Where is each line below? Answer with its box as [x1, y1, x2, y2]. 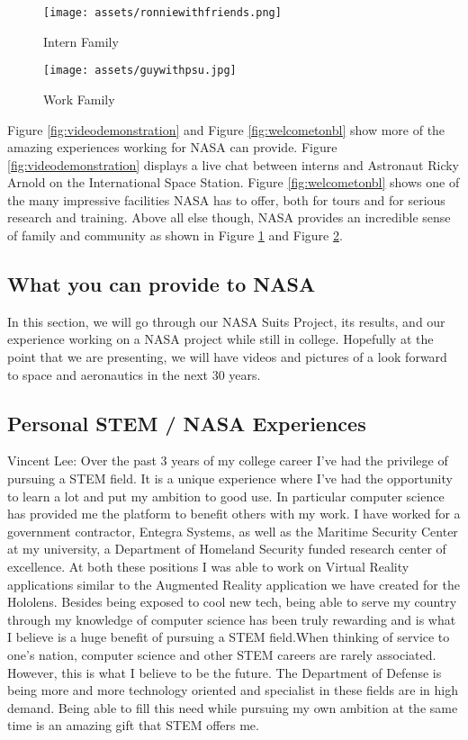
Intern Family [43, 32, 119, 50]
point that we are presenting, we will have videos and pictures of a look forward [7, 347, 447, 366]
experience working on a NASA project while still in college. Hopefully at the [7, 329, 434, 348]
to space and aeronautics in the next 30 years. [7, 365, 261, 384]
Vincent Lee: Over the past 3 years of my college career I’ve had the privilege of [7, 451, 448, 470]
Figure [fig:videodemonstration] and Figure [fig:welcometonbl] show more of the [7, 120, 445, 139]
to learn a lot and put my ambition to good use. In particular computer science [7, 486, 445, 505]
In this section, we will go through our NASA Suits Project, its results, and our [7, 311, 445, 330]
